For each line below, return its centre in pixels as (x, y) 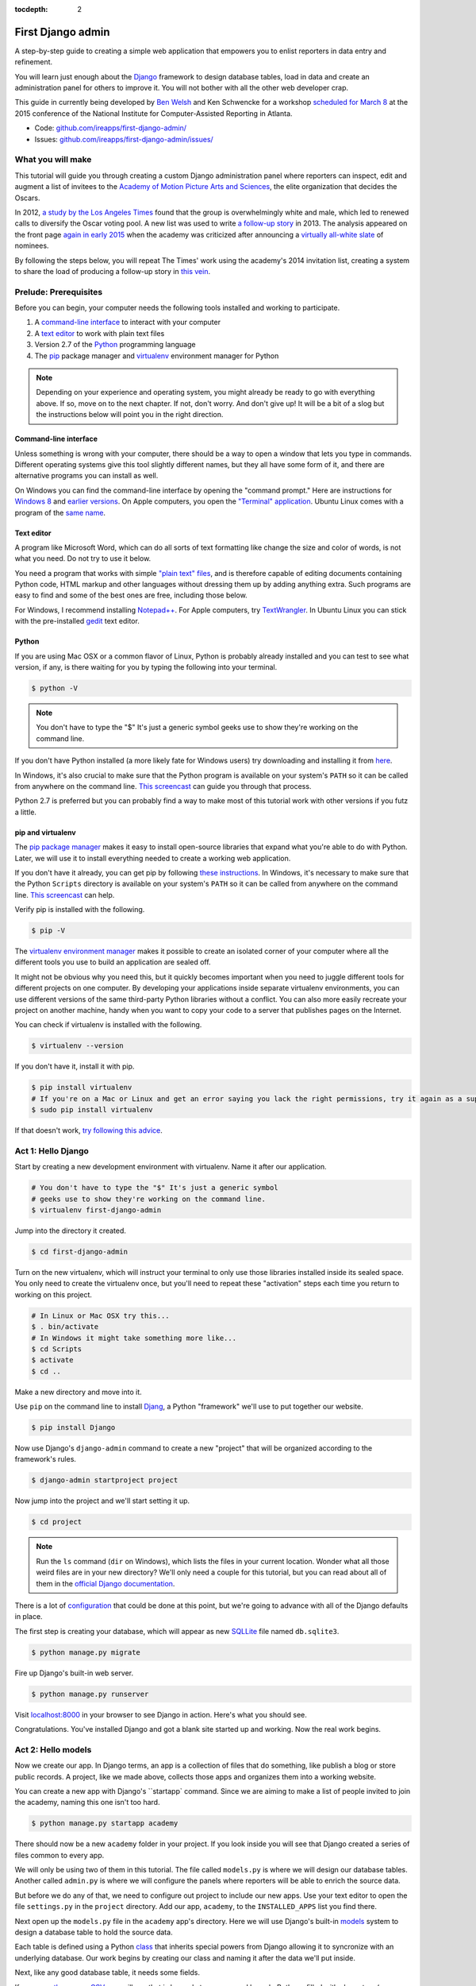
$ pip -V (48, 931)
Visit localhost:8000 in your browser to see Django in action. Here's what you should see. (161, 1714)
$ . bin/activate (65, 1327)
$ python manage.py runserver (90, 1694)
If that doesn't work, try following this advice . (88, 1130)
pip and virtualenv (45, 832)
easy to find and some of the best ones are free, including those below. (131, 595)
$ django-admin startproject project (105, 1480)
